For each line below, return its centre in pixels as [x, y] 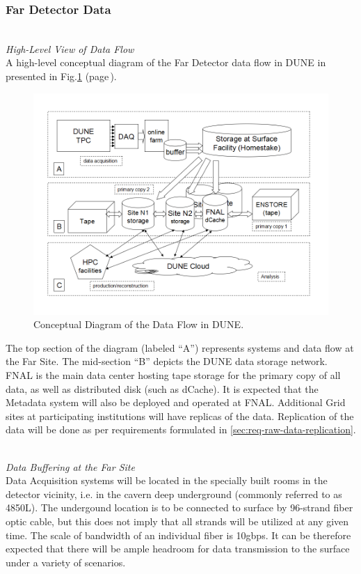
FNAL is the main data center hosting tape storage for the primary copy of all [173, 374]
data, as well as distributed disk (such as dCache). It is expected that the [162, 388]
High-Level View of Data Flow [70, 48]
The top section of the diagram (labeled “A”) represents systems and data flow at [180, 347]
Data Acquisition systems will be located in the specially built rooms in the [167, 480]
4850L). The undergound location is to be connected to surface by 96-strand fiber [179, 507]
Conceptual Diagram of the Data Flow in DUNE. [139, 324]
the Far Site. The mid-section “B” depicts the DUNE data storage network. [167, 361]
